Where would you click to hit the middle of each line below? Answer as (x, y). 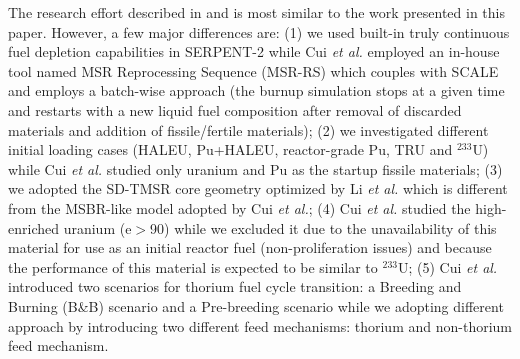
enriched (33, 227)
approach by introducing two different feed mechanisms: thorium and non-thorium (260, 325)
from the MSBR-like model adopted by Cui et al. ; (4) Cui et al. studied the (239, 207)
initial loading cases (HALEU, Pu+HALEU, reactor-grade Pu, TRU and (230, 149)
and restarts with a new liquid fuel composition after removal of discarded (235, 109)
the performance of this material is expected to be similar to (193, 266)
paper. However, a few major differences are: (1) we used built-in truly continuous (259, 31)
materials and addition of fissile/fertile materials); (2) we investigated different (248, 129)
